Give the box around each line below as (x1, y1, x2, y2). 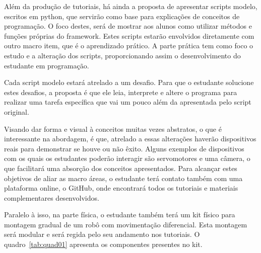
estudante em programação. (4, 60, 89, 70)
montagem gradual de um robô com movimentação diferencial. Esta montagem (4, 219, 247, 229)
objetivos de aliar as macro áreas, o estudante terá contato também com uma (4, 173, 243, 183)
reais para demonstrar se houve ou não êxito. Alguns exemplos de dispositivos (4, 143, 244, 153)
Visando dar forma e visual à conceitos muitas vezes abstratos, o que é (4, 123, 222, 134)
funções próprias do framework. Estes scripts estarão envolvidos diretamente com (4, 30, 254, 41)
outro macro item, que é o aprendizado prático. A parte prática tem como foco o (4, 40, 253, 51)
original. (4, 106, 29, 117)
